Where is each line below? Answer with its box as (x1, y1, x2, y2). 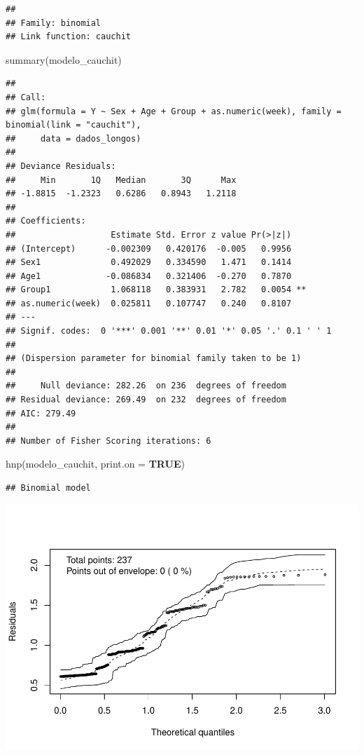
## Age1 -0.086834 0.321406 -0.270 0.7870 (6, 271, 292, 281)
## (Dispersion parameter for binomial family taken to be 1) (6, 353, 302, 364)
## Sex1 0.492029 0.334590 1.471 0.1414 (6, 257, 292, 268)
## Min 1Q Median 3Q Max (6, 175, 237, 185)
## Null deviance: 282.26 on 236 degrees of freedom (6, 381, 286, 391)
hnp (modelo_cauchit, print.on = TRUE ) (6, 456, 185, 471)
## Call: (6, 92, 46, 102)
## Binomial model (6, 483, 91, 493)
